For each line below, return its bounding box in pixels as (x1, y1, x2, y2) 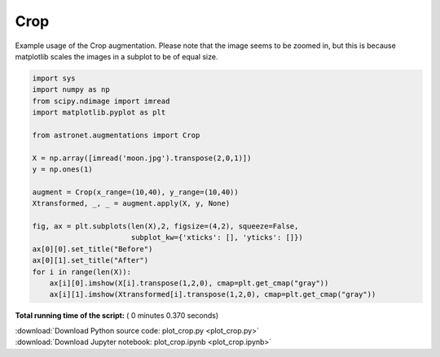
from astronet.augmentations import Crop (32, 130, 200, 140)
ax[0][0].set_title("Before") (32, 244, 153, 254)
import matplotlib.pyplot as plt (32, 108, 166, 117)
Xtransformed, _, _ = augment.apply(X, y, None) (32, 199, 231, 208)
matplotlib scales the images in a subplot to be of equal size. (15, 51, 218, 61)
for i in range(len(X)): (32, 267, 132, 276)
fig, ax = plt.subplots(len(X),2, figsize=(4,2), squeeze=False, (32, 222, 299, 231)
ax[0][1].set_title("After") (32, 256, 149, 265)
